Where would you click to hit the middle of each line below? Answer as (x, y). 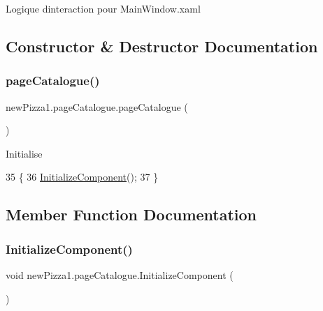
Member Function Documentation (131, 214)
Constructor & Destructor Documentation (162, 46)
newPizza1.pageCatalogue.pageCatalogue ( (97, 106)
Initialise (24, 153)
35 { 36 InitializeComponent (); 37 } (82, 177)
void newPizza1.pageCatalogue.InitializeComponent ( (120, 274)
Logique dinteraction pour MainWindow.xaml (103, 8)
